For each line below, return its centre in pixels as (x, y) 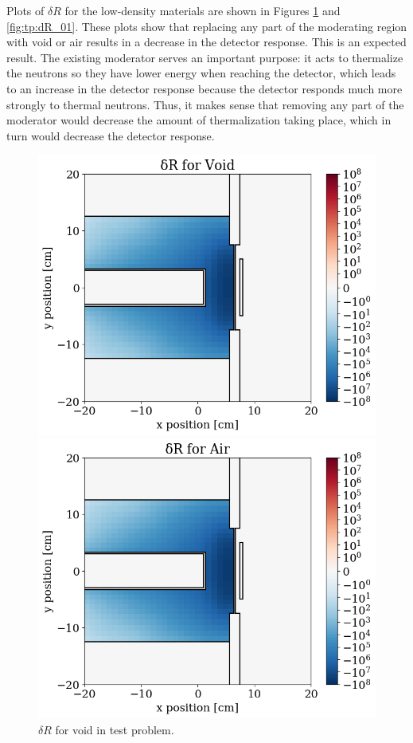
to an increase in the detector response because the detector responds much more (205, 88)
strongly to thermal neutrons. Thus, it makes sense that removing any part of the (205, 104)
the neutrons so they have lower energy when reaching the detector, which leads (201, 73)
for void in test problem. (115, 730)
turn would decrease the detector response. (111, 135)
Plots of (25, 10)
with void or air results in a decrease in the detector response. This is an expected (206, 42)
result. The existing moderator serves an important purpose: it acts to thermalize (205, 57)
